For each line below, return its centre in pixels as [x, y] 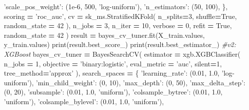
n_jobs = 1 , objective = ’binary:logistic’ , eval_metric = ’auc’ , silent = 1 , [113, 63]
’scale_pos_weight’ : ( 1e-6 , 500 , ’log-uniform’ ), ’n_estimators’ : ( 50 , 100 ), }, [116, 6]
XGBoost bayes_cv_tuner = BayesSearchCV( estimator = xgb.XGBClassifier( [122, 54]
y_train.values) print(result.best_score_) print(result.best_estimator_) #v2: [120, 44]
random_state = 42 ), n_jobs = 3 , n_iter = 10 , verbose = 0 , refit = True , [118, 25]
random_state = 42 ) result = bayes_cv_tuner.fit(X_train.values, [105, 35]
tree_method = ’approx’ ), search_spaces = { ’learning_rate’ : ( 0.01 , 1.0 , [112, 73]
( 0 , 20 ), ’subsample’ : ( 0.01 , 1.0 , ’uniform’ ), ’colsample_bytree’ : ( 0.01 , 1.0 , [113, 92]
